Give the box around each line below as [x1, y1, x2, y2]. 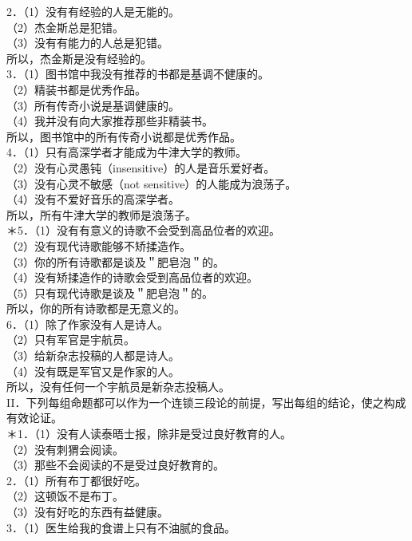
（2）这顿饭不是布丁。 [6, 488, 124, 504]
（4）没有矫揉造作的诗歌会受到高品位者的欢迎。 [6, 269, 258, 286]
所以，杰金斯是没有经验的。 [6, 49, 152, 66]
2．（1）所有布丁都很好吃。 [6, 472, 146, 488]
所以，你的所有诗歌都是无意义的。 [6, 300, 185, 317]
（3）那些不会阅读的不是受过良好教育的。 [6, 456, 224, 473]
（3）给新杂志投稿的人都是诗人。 [6, 347, 180, 364]
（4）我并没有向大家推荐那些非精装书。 [6, 113, 213, 129]
